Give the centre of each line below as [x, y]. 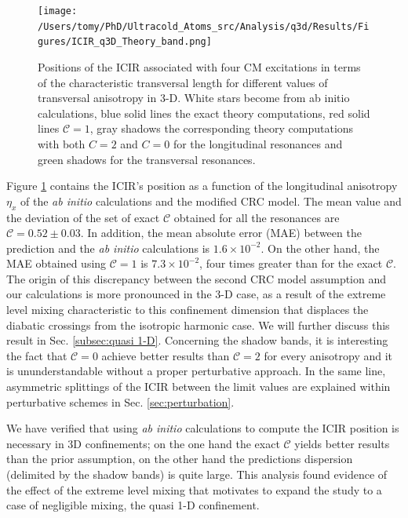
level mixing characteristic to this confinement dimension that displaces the [188, 310]
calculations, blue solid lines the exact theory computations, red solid [204, 113]
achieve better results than [166, 355]
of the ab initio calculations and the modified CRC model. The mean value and [211, 201]
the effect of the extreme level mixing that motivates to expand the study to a [194, 489]
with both [62, 143]
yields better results [342, 443]
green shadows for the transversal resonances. [147, 159]
